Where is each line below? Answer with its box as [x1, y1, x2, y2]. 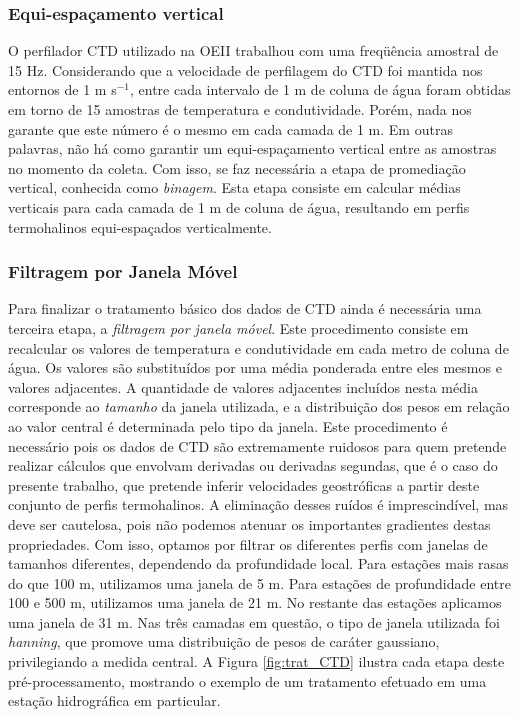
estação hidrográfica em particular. [8, 690, 221, 711]
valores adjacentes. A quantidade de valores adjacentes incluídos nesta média [8, 376, 478, 397]
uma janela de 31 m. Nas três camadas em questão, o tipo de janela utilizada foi [8, 611, 500, 632]
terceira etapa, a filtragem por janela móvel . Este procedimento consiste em [8, 317, 469, 338]
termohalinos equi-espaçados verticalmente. [8, 216, 272, 237]
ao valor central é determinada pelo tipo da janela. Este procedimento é [8, 415, 448, 436]
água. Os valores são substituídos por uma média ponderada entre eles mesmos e [8, 357, 502, 378]
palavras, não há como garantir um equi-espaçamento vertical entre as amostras [8, 138, 497, 159]
